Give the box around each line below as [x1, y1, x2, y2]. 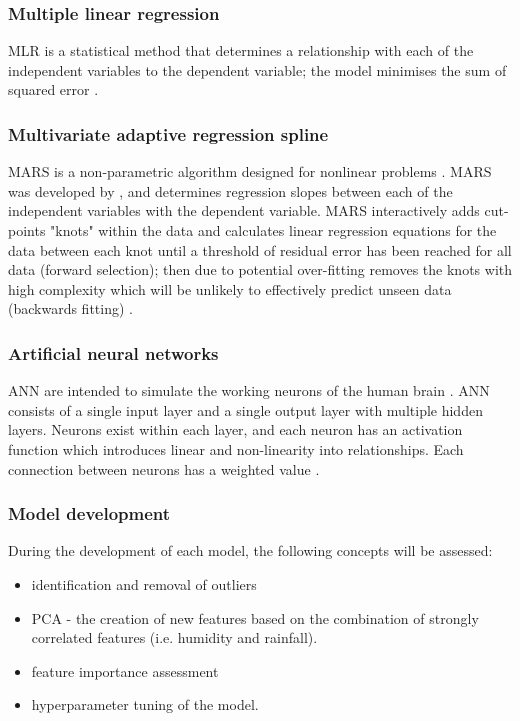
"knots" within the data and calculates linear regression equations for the [50, 220, 497, 240]
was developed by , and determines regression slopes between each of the [8, 180, 453, 201]
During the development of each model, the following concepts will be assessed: [8, 540, 493, 561]
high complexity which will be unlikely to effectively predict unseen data [8, 278, 452, 299]
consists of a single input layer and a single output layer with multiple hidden [8, 399, 483, 420]
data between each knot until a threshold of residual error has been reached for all [8, 239, 512, 260]
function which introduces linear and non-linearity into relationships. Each [8, 438, 464, 459]
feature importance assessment [31, 660, 219, 681]
